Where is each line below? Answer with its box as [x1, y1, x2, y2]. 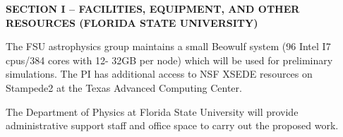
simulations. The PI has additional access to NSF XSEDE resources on [6, 66, 313, 81]
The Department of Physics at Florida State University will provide [6, 104, 299, 119]
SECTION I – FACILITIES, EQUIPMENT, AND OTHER [6, 1, 300, 16]
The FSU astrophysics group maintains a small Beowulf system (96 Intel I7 [6, 39, 331, 54]
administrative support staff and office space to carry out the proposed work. [6, 118, 339, 133]
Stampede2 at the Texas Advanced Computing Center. [6, 80, 242, 95]
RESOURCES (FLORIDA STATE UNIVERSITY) [6, 15, 258, 30]
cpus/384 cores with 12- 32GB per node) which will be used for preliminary [6, 52, 333, 67]
